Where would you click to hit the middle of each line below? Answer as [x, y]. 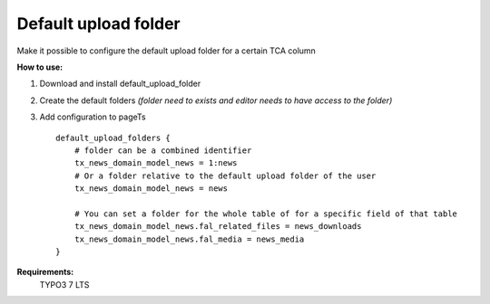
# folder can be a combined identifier [163, 150]
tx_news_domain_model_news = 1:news [156, 163]
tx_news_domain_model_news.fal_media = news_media [189, 239]
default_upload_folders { [113, 138]
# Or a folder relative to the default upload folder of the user [225, 176]
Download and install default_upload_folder [120, 84]
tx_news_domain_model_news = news [151, 189]
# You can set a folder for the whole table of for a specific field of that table [266, 214]
